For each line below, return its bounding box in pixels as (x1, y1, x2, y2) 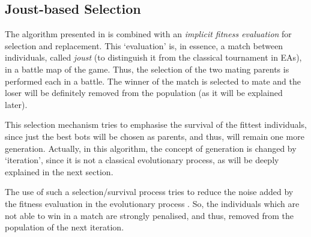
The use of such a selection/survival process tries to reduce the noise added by (5, 185, 294, 198)
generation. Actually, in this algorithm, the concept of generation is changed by (5, 142, 297, 154)
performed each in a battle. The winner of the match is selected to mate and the (5, 74, 301, 87)
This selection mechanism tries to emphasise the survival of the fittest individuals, (5, 118, 307, 131)
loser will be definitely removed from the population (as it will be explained (5, 86, 283, 99)
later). (5, 98, 28, 110)
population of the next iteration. (5, 221, 124, 233)
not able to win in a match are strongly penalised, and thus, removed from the (5, 209, 294, 221)
